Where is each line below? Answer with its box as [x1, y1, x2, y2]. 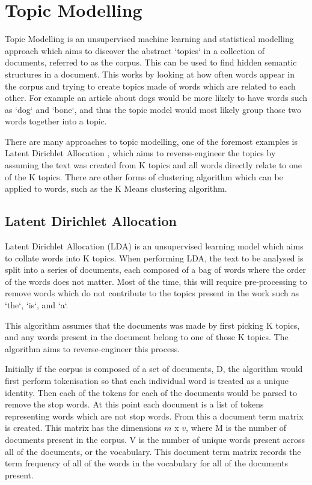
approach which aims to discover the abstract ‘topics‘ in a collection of [5, 44, 265, 56]
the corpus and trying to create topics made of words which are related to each [5, 79, 296, 92]
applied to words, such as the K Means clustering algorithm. [5, 182, 227, 195]
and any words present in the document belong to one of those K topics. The [5, 331, 289, 343]
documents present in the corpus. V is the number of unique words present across [5, 433, 305, 445]
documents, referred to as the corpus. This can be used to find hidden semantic [5, 56, 297, 69]
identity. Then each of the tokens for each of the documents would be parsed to [5, 386, 298, 398]
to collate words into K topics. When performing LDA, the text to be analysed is [5, 251, 304, 264]
